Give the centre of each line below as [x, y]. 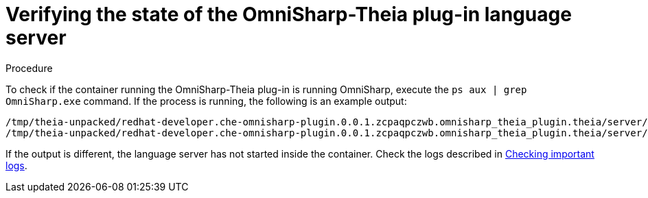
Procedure [29, 68]
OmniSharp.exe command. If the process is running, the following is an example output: [206, 101]
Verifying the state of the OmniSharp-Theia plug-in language [289, 14]
